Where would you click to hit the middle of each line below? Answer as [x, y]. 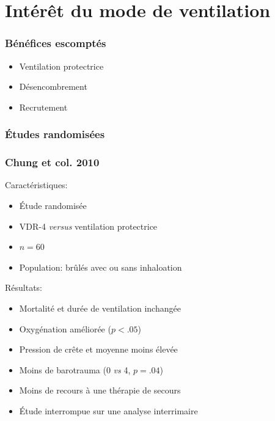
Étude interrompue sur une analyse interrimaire [108, 410]
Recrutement [43, 107]
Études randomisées [55, 134]
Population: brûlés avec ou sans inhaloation [101, 267]
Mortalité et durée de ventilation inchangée [100, 308]
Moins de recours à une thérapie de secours [100, 390]
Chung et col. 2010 [52, 162]
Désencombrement [53, 86]
